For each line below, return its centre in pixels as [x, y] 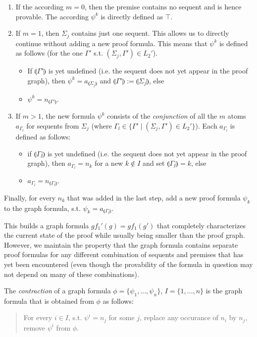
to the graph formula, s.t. [42, 208]
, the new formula [68, 116]
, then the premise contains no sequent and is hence [163, 6]
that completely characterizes [201, 225]
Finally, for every [30, 197]
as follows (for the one [49, 53]
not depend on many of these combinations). [72, 274]
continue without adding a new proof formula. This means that [111, 43]
